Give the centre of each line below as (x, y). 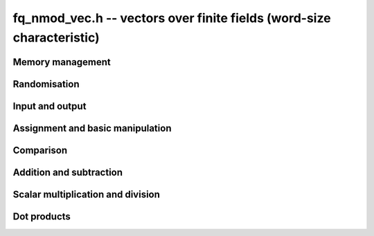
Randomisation (46, 84)
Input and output (50, 106)
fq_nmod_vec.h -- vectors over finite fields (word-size (172, 18)
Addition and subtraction (68, 172)
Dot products (42, 216)
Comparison (40, 150)
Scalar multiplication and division (87, 194)
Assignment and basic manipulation (92, 128)
